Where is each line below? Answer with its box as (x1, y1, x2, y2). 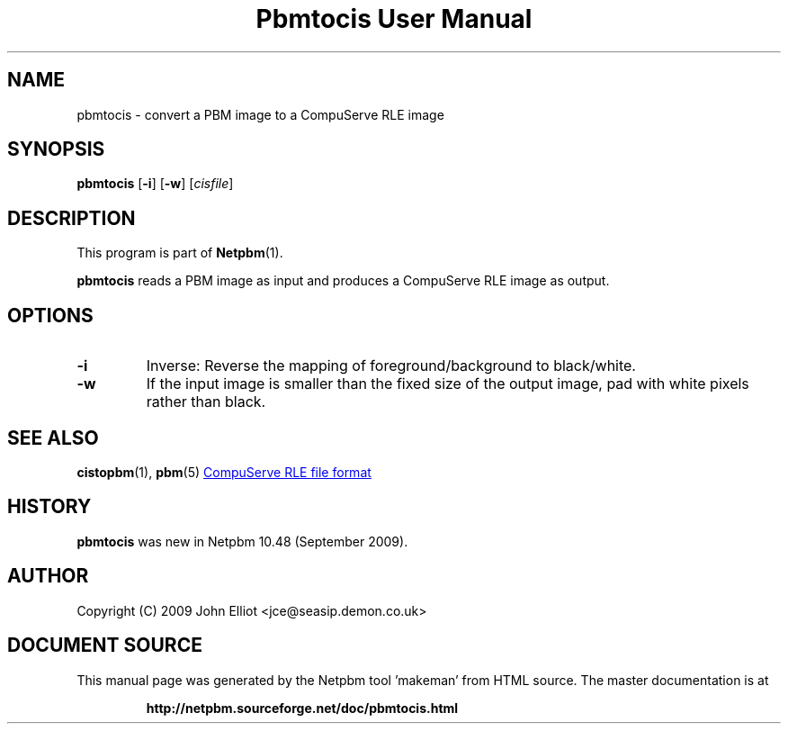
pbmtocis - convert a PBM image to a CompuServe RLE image (76, 106, 444, 122)
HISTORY (7, 495, 92, 519)
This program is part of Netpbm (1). (76, 245, 283, 261)
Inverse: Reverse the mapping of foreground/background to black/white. (146, 356, 636, 375)
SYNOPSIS (7, 138, 105, 161)
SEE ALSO (7, 426, 99, 449)
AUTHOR (7, 564, 89, 588)
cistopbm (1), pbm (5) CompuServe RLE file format (76, 464, 372, 480)
